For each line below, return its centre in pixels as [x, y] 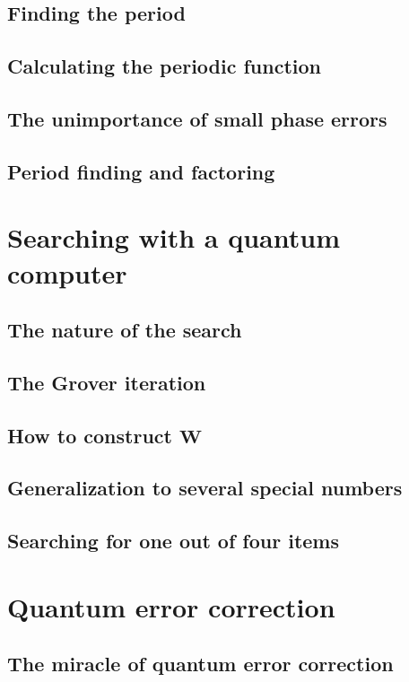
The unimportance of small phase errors [197, 118]
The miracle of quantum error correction [200, 664]
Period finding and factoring [141, 171]
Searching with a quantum [174, 237]
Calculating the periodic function [164, 66]
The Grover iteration [107, 382]
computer [67, 272]
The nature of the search [125, 330]
